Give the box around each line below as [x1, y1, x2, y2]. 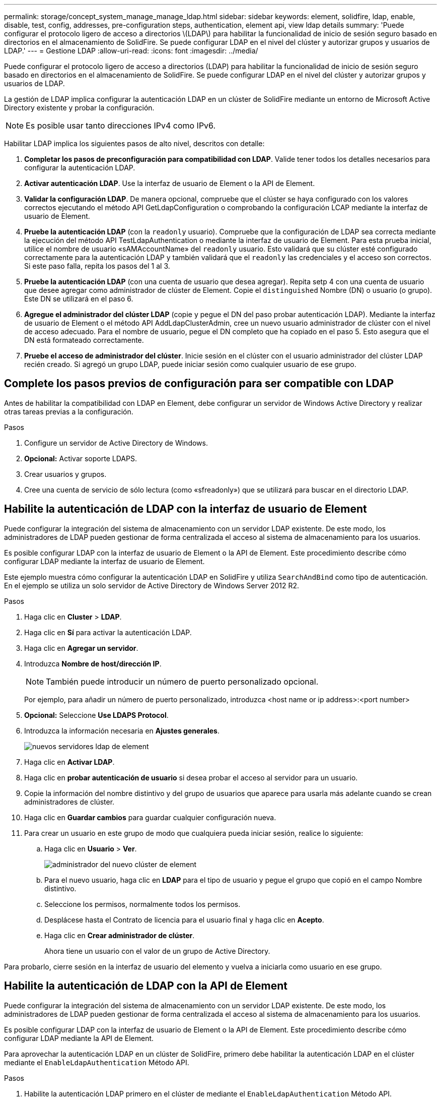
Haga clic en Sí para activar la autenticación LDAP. [24, 628, 192, 637]
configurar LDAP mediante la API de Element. [4, 1033, 154, 1043]
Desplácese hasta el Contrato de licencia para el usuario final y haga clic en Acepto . [44, 915, 324, 924]
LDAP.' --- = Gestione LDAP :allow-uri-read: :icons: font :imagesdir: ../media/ [4, 46, 258, 55]
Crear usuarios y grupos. [24, 469, 107, 478]
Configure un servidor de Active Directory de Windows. [24, 438, 208, 447]
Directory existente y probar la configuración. [4, 103, 155, 112]
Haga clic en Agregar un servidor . [24, 643, 138, 652]
